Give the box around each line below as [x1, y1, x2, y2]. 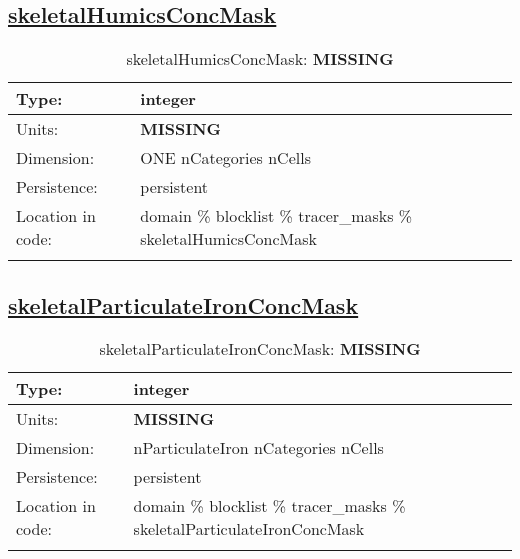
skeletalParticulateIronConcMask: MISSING [99, 337, 421, 361]
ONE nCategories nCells [140, 146, 311, 170]
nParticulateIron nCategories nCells [133, 436, 384, 460]
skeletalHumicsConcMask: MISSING [126, 47, 394, 71]
